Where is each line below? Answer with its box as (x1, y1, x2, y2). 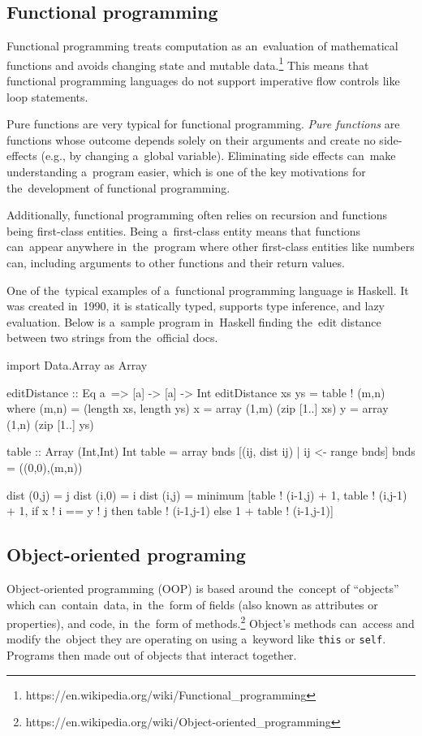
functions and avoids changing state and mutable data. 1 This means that (6, 54, 369, 73)
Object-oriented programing (6, 542, 246, 567)
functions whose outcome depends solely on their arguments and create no (6, 131, 376, 148)
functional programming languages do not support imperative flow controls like (6, 72, 400, 89)
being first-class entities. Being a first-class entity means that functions (6, 222, 361, 239)
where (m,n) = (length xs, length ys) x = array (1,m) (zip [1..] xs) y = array (6, 400, 389, 417)
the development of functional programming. (6, 179, 230, 196)
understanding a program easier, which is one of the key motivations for (6, 163, 366, 180)
